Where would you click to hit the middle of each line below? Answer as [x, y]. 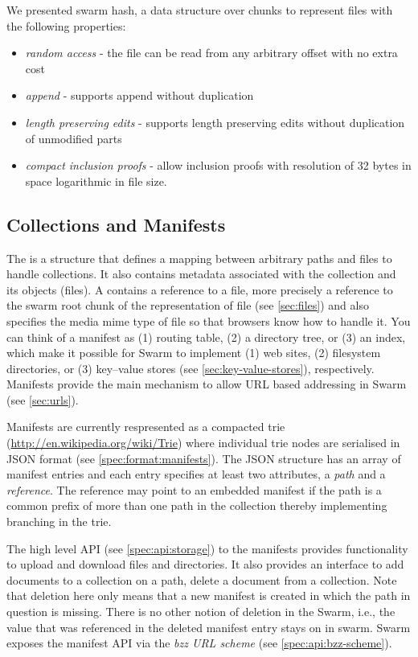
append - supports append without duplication [139, 95]
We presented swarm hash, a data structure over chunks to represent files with [200, 10]
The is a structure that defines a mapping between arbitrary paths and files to [199, 258]
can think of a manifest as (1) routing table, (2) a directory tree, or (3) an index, [206, 337]
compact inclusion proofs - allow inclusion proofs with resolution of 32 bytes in [218, 165]
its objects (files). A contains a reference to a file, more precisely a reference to [200, 289]
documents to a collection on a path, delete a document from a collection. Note [202, 579]
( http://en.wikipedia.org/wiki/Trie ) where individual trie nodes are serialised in [203, 443]
